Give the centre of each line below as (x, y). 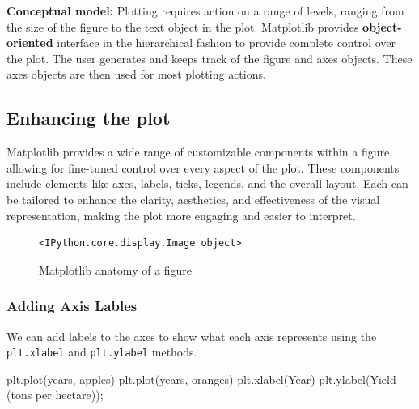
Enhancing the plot (89, 118)
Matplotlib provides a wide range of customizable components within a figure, (200, 152)
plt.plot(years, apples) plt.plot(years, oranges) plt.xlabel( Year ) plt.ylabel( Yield (201, 379)
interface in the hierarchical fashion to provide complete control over (226, 43)
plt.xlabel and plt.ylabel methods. (102, 352)
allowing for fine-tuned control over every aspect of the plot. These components (203, 167)
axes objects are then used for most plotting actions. (136, 74)
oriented (30, 43)
